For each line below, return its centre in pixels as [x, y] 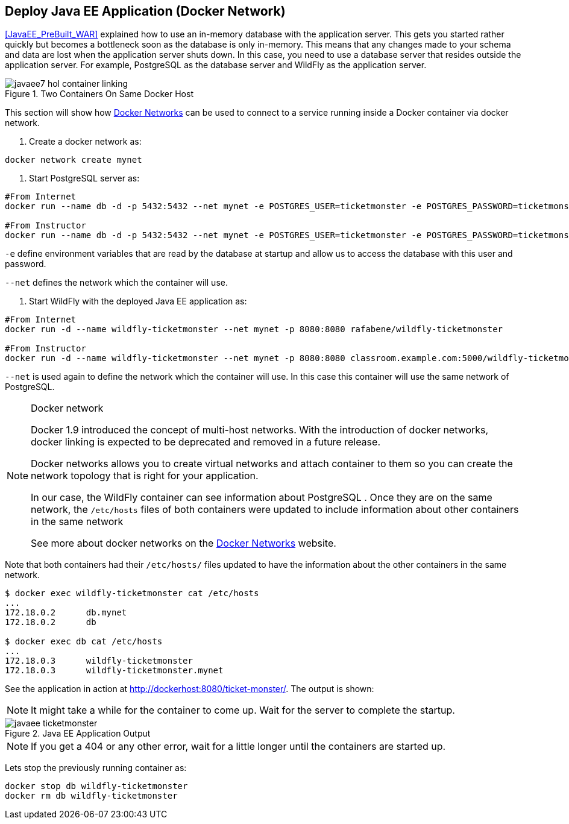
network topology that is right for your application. [145, 476]
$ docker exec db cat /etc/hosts [84, 642]
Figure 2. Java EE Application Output [78, 734]
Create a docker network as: [85, 142]
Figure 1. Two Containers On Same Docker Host [99, 94]
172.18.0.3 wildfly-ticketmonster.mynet [114, 671]
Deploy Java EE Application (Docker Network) [145, 11]
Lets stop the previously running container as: [96, 768]
